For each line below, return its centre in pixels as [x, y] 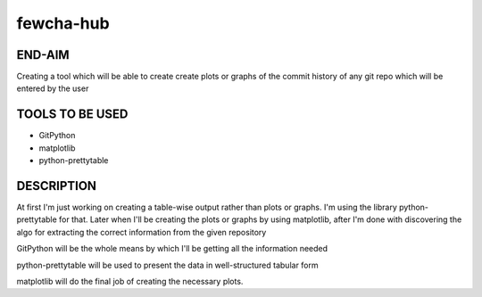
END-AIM [43, 55]
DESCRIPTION [57, 186]
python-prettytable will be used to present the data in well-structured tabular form [167, 265]
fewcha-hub [63, 23]
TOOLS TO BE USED [72, 115]
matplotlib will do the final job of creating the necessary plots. [130, 281]
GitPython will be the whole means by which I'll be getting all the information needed [172, 249]
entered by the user [53, 88]
